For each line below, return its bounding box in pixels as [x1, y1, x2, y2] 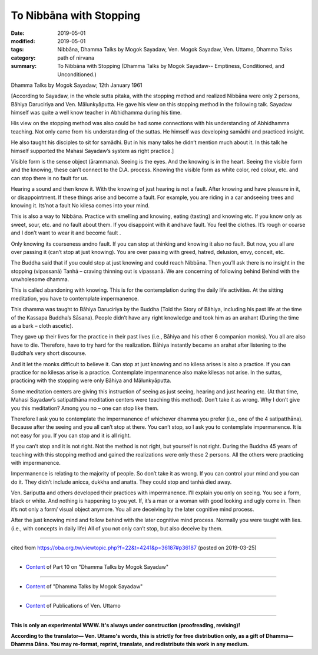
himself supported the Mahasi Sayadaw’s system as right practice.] [11, 147, 174, 154]
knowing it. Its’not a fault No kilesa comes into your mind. [11, 201, 150, 209]
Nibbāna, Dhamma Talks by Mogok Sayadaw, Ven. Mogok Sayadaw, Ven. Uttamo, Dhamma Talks [57, 46, 293, 53]
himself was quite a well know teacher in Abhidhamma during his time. [11, 109, 182, 116]
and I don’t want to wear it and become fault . [11, 229, 121, 236]
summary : [11, 63, 37, 70]
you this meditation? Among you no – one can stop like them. [11, 405, 159, 412]
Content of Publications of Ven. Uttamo [25, 602, 121, 610]
